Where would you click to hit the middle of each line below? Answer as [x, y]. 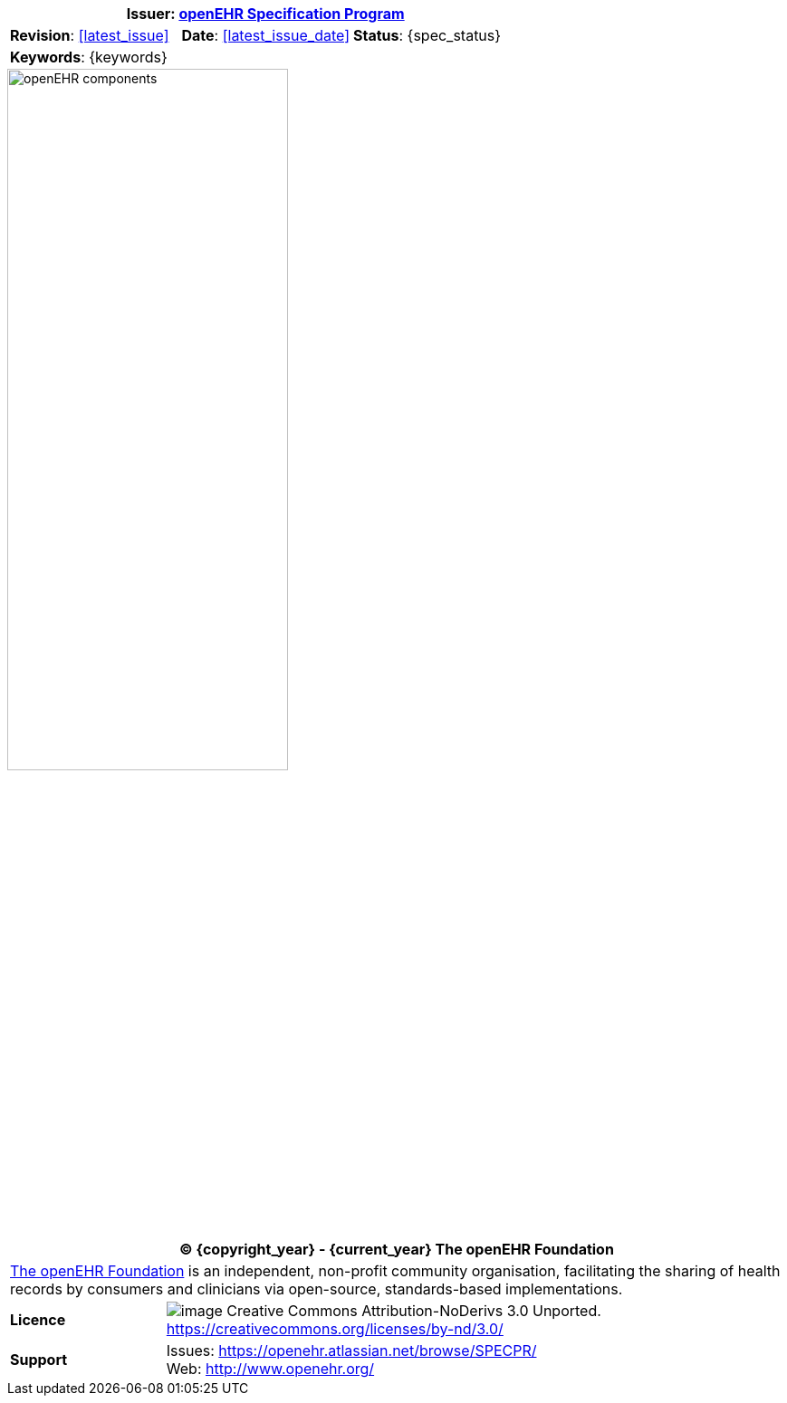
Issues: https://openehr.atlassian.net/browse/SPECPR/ [351, 1351]
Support [39, 1360]
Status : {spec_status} [427, 35]
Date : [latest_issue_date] [265, 35]
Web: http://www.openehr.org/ [270, 1369]
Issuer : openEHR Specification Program [265, 14]
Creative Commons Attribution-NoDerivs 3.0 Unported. [414, 1311]
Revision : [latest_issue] [90, 35]
